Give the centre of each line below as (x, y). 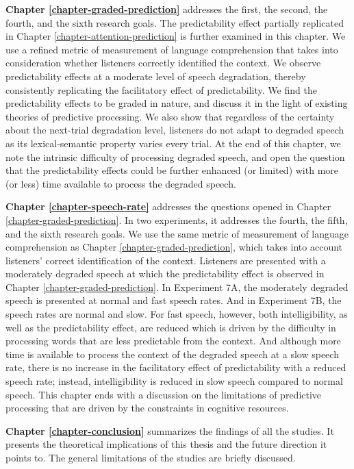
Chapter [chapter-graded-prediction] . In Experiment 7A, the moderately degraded (177, 287)
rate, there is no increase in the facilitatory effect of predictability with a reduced (176, 367)
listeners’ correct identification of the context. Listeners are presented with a (166, 260)
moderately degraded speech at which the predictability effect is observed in (165, 274)
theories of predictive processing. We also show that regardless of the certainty (170, 116)
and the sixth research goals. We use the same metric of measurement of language (177, 233)
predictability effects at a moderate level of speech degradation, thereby (156, 76)
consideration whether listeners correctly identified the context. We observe (163, 63)
